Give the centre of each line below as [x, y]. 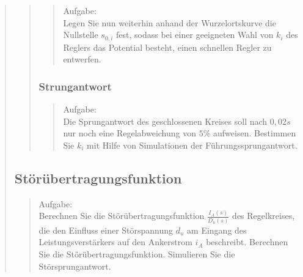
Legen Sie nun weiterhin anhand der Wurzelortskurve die [170, 22]
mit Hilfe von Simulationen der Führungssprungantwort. [192, 145]
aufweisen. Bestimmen [255, 133]
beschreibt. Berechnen [247, 242]
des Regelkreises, [264, 216]
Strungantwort [75, 86]
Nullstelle [81, 35]
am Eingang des [217, 230]
